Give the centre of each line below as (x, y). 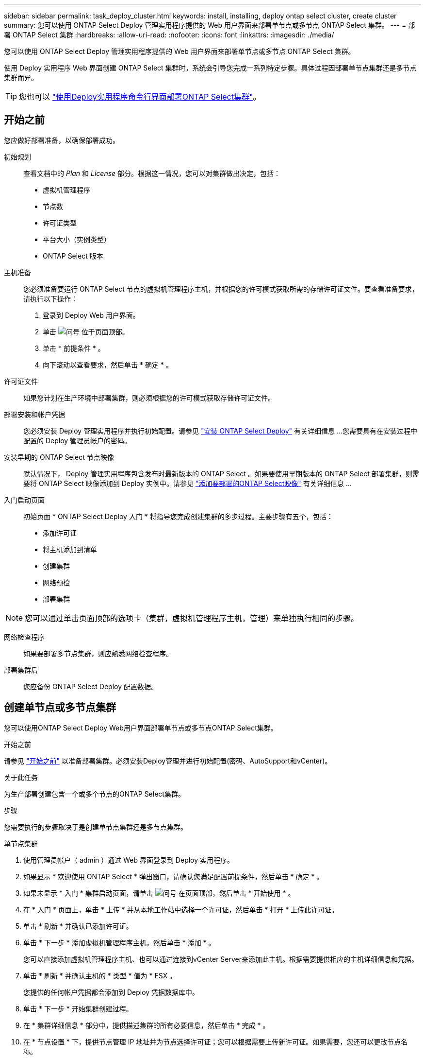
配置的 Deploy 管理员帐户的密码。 (77, 440)
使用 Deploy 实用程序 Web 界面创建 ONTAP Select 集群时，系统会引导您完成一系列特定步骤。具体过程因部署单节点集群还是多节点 (210, 68)
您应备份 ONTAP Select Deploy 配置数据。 (90, 686)
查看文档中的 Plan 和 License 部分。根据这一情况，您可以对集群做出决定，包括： (152, 173)
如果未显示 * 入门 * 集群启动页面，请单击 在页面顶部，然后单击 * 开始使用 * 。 (159, 893)
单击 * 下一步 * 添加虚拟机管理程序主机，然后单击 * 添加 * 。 (119, 942)
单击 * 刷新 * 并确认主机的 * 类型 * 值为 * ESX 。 (100, 975)
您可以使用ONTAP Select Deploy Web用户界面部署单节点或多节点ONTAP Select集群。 (141, 728)
